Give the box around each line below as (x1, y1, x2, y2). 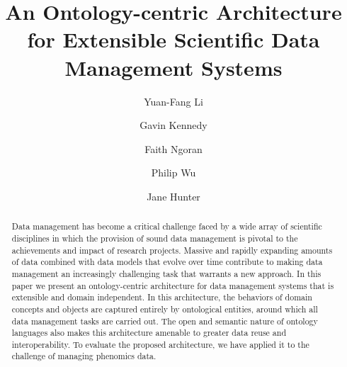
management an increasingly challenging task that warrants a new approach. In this (11, 267, 322, 279)
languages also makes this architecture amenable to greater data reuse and (11, 327, 287, 339)
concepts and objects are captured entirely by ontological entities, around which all (11, 303, 318, 315)
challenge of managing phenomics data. (11, 350, 157, 362)
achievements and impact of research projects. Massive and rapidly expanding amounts (11, 244, 333, 256)
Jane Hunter (147, 188, 200, 203)
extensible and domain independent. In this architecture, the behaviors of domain (11, 291, 312, 303)
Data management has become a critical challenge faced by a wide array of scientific (11, 220, 322, 232)
